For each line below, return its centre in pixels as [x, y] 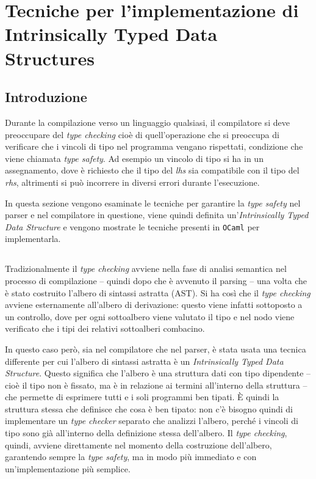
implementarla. [33, 239]
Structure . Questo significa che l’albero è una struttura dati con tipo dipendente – [158, 373]
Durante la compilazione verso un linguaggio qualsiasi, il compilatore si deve [147, 122]
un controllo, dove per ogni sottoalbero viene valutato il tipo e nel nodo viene [150, 316]
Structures [50, 58]
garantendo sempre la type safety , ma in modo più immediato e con [131, 457]
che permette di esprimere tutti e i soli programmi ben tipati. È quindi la [142, 397]
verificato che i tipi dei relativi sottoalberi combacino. [105, 328]
